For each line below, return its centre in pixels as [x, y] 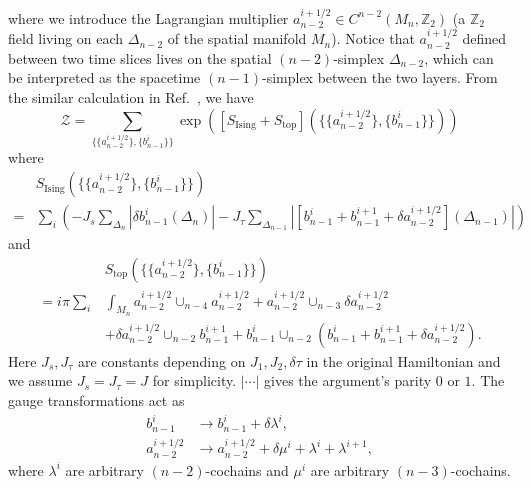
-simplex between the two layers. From [379, 77]
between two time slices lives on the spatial [140, 57]
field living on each [66, 38]
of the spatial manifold [237, 38]
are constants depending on [162, 360]
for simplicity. [194, 380]
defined [484, 38]
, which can [459, 57]
